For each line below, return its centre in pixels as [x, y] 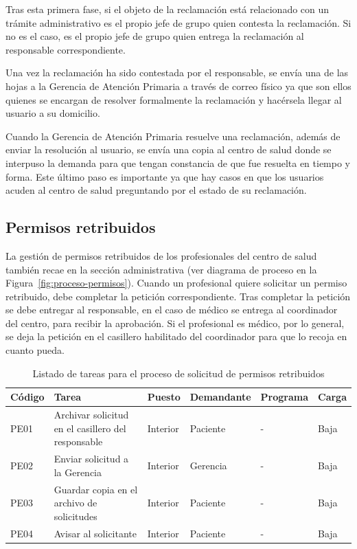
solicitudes [76, 516]
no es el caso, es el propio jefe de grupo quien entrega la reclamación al [155, 36]
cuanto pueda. [35, 350]
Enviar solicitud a [91, 459]
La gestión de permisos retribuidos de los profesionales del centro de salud [161, 255]
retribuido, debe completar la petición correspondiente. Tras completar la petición [178, 296]
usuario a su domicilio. [53, 113]
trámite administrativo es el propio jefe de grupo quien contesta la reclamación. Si [178, 22]
